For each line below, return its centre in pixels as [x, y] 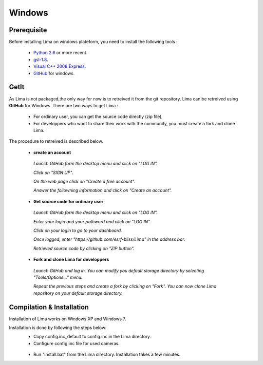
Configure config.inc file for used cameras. [76, 343]
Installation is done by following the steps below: [58, 328]
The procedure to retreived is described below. [56, 141]
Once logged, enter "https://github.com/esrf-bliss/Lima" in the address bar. [109, 239]
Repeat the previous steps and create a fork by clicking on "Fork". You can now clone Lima [125, 286]
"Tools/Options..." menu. [58, 277]
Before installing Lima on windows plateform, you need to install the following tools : [93, 42]
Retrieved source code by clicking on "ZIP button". [84, 248]
